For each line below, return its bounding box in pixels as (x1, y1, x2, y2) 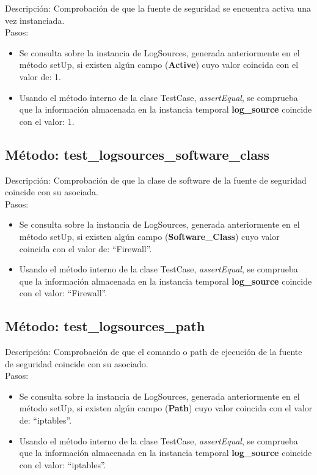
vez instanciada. (5, 13, 65, 26)
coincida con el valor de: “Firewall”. (19, 242, 152, 255)
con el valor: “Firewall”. (19, 286, 107, 299)
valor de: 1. (19, 70, 61, 83)
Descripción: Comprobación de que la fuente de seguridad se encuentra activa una (5, 2, 312, 14)
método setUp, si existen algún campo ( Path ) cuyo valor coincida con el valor (19, 402, 313, 414)
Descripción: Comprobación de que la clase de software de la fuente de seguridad (5, 173, 307, 186)
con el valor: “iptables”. (19, 458, 106, 471)
